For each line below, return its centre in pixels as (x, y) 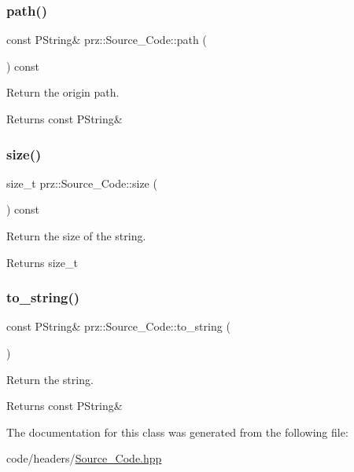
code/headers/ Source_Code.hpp (84, 458)
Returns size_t (42, 262)
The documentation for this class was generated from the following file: (177, 432)
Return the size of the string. (76, 236)
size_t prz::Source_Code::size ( (82, 183)
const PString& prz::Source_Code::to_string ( (118, 326)
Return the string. (50, 379)
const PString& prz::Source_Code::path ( (107, 40)
